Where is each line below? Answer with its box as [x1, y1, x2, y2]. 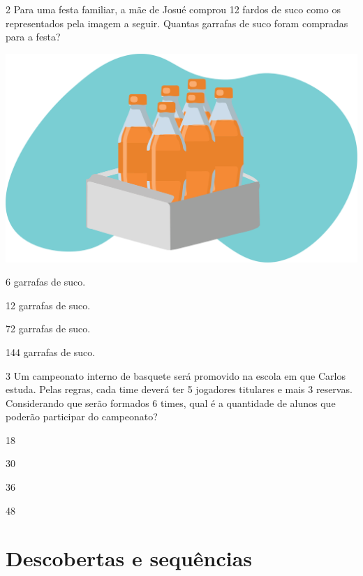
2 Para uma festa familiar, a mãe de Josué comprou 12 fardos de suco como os [6, 2, 341, 16]
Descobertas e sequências [6, 544, 253, 573]
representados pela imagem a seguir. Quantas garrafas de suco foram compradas [6, 15, 348, 30]
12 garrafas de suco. [6, 297, 91, 312]
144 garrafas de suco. [6, 344, 96, 359]
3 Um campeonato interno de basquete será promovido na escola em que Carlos [6, 368, 346, 383]
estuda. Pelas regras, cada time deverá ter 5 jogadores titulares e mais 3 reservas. [6, 382, 353, 397]
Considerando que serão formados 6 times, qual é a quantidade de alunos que [6, 395, 336, 410]
